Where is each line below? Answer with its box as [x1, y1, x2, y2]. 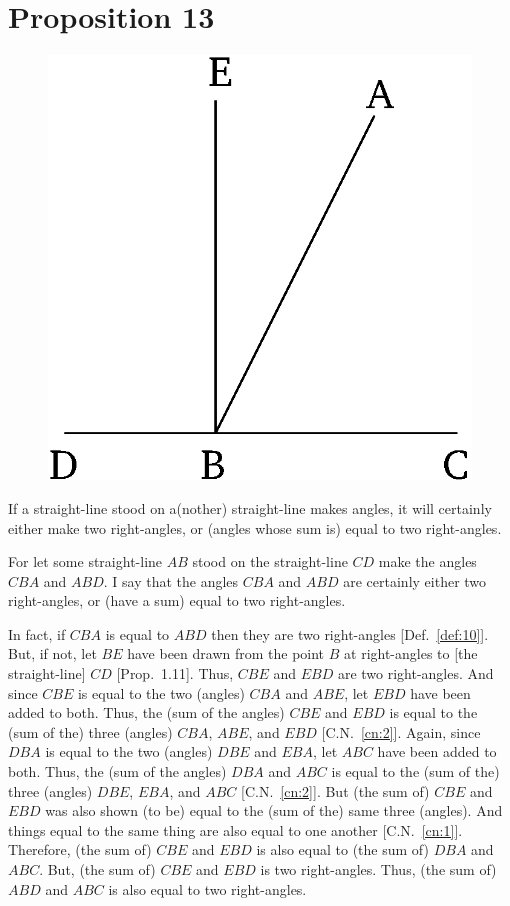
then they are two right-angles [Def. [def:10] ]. [211, 623, 489, 644]
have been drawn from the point [127, 643, 325, 664]
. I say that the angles [103, 570, 239, 591]
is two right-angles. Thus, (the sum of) [260, 859, 497, 880]
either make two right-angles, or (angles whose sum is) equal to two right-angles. [8, 517, 502, 538]
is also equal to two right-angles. [108, 878, 307, 899]
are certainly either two [343, 570, 487, 591]
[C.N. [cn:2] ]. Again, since [321, 721, 481, 742]
